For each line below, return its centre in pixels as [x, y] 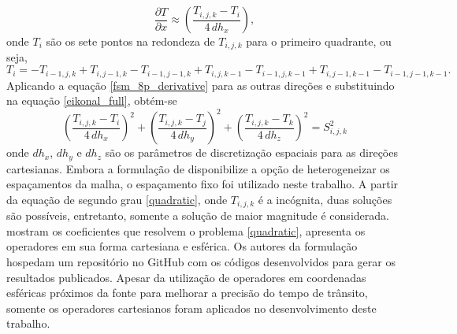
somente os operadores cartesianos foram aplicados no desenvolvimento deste [191, 308]
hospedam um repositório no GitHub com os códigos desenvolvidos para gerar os [201, 262]
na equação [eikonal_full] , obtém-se [92, 100]
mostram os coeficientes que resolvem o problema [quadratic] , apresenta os [186, 230]
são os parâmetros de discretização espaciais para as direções [251, 152]
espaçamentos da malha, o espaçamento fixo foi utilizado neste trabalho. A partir [202, 184]
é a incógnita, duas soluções [325, 199]
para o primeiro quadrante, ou [319, 41]
